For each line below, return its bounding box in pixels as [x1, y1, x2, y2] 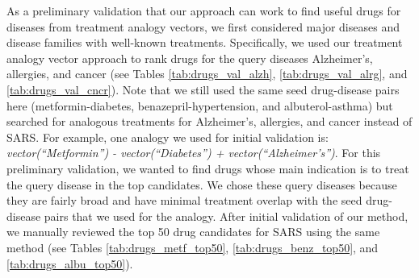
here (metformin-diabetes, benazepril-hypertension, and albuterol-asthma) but [6, 97, 393, 114]
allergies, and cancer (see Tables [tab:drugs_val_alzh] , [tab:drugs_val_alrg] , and [6, 65, 408, 82]
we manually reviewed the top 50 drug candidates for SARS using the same [6, 223, 380, 240]
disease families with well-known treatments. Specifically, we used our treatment [6, 34, 403, 51]
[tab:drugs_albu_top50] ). [6, 255, 133, 272]
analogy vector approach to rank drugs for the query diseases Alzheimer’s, [6, 49, 373, 66]
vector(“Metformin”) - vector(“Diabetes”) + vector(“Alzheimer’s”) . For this [6, 144, 381, 161]
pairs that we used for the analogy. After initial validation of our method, [44, 207, 409, 224]
